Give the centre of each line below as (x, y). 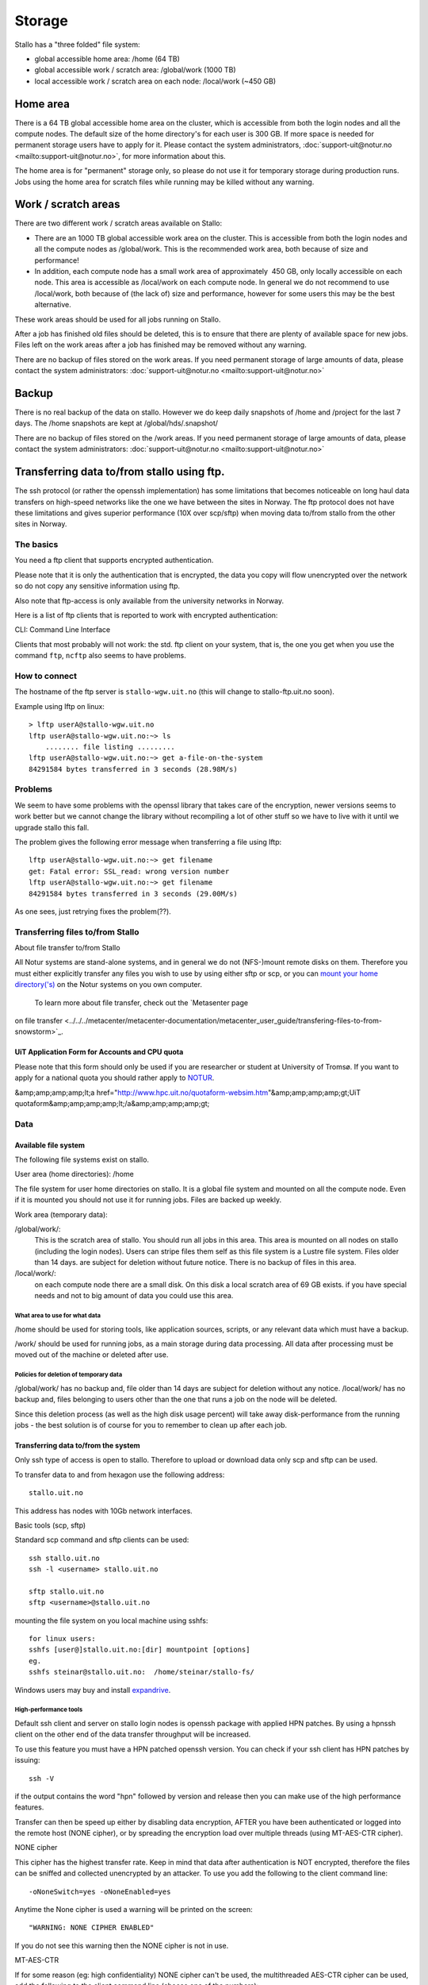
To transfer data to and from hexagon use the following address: (120, 1474)
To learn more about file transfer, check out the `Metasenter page (141, 1002)
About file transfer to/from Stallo (67, 948)
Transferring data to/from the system (77, 1445)
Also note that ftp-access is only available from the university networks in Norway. (149, 600)
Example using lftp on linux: (59, 706)
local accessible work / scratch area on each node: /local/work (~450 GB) (155, 81)
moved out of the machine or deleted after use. (92, 1355)
